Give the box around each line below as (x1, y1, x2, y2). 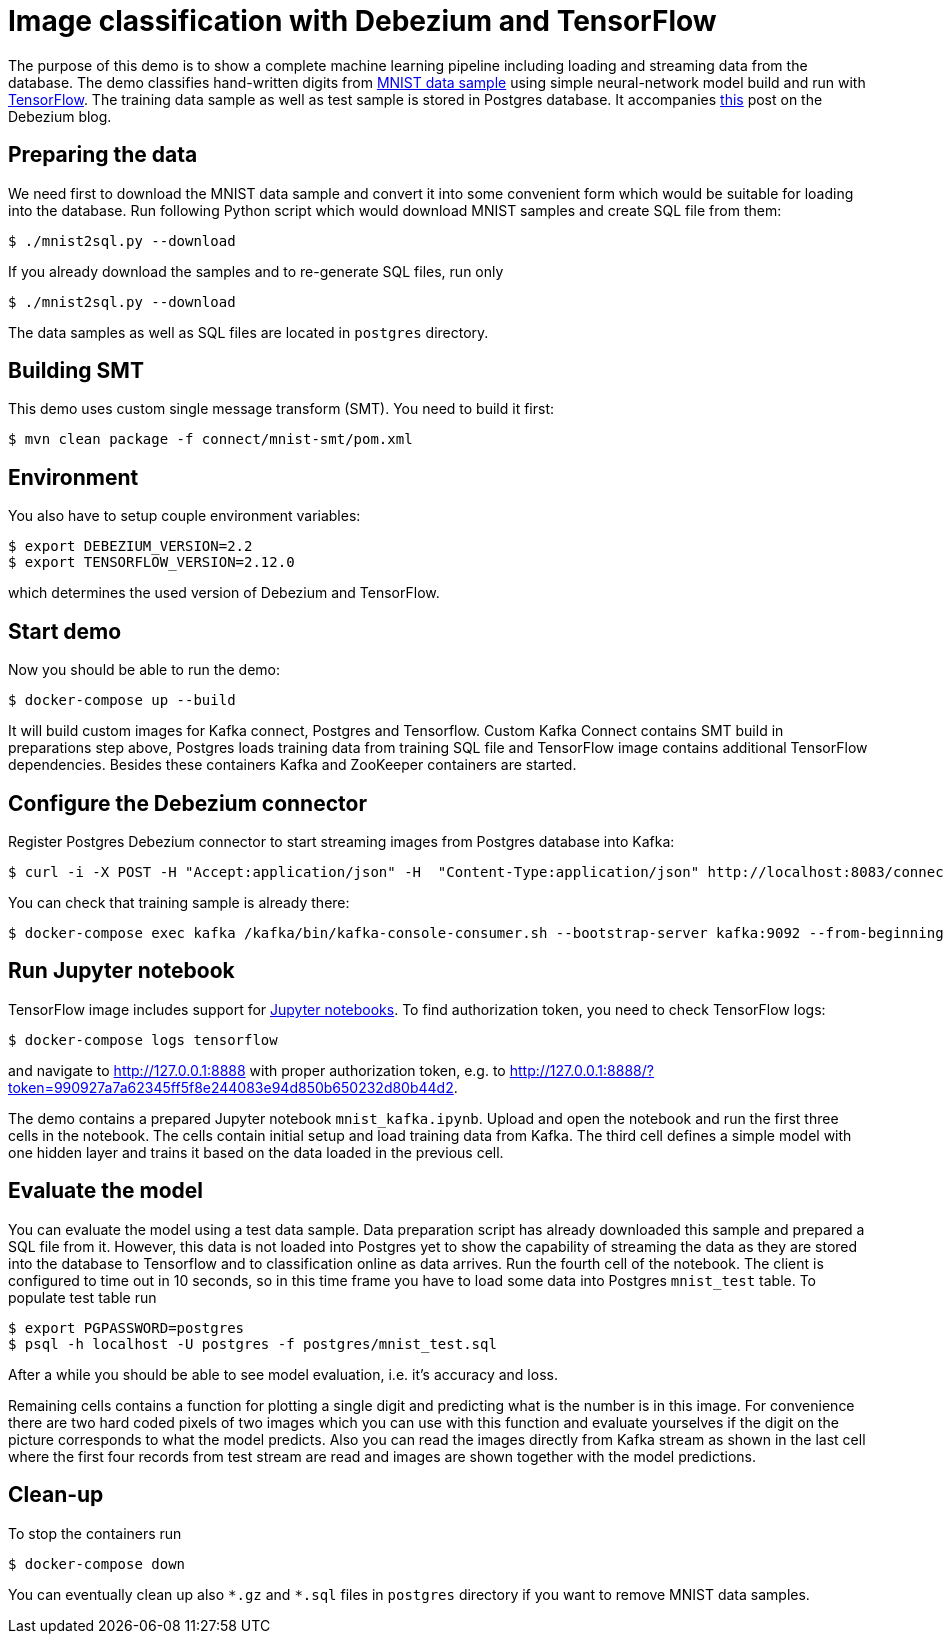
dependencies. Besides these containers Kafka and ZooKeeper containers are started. (8, 756, 577, 774)
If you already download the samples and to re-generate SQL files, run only (8, 262, 504, 280)
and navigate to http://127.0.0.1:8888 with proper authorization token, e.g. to (8, 1061, 506, 1079)
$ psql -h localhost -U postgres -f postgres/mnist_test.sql (8, 1335, 497, 1352)
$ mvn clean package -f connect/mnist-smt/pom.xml (8, 431, 413, 448)
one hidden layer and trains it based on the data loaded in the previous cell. (8, 1143, 504, 1161)
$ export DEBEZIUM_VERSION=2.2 (8, 538, 253, 555)
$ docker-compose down (8, 1555, 186, 1572)
